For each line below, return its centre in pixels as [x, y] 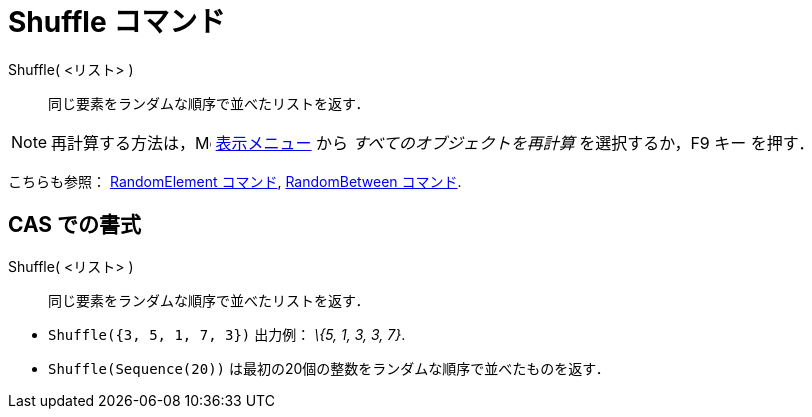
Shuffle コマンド [117, 22]
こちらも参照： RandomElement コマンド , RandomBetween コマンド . [235, 181]
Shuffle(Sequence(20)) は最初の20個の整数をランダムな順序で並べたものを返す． [329, 368]
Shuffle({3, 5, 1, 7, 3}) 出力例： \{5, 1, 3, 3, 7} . [227, 334]
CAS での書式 [75, 225]
